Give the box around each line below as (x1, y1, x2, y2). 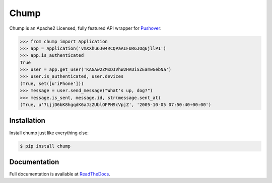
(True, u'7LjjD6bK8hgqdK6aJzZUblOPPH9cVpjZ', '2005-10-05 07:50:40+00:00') (20, 102, 212, 108)
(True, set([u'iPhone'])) (20, 80, 84, 86)
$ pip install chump (20, 143, 71, 149)
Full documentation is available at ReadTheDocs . (9, 171, 110, 177)
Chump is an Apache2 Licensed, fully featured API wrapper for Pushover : (9, 25, 162, 31)
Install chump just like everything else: (9, 130, 89, 136)
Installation (9, 116, 45, 125)
